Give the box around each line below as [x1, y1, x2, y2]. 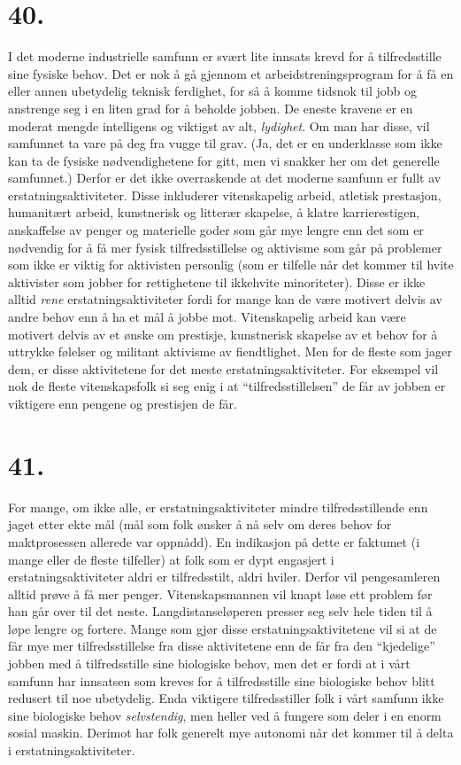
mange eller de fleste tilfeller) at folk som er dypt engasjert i [8, 550, 334, 568]
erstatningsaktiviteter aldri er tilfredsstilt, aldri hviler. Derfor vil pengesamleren [8, 567, 441, 586]
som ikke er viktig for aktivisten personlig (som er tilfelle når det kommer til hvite [8, 255, 454, 274]
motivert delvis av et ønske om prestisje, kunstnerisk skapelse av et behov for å [8, 324, 438, 343]
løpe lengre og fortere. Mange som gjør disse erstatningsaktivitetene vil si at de [8, 619, 437, 637]
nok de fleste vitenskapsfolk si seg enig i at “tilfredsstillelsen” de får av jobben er [8, 377, 446, 395]
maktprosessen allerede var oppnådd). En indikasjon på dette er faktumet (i [8, 532, 420, 550]
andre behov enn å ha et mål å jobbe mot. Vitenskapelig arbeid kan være [8, 308, 406, 326]
